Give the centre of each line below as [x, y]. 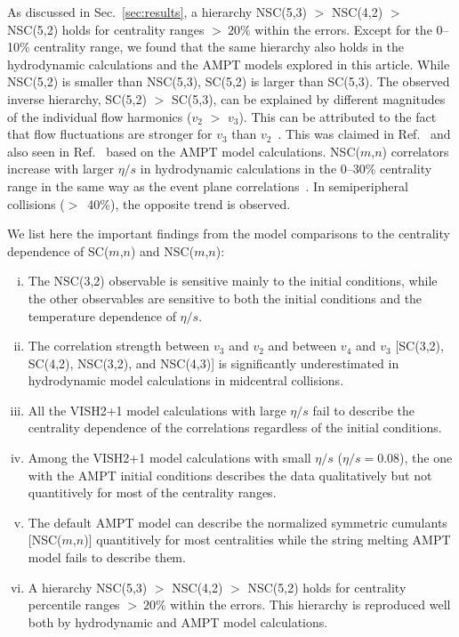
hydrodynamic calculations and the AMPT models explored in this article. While [229, 64]
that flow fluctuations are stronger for [110, 134]
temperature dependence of [102, 315]
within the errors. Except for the [343, 29]
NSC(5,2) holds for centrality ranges [106, 29]
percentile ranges [74, 605]
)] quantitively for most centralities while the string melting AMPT [267, 540]
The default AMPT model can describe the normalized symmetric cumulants [238, 522]
